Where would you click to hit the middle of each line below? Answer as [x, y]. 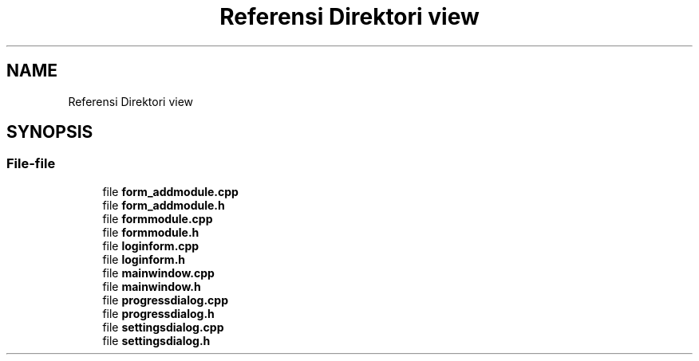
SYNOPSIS [50, 132]
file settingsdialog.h [156, 340]
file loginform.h [144, 259]
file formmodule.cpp [158, 218]
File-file [31, 164]
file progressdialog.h [158, 313]
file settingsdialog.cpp [163, 327]
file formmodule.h [151, 232]
